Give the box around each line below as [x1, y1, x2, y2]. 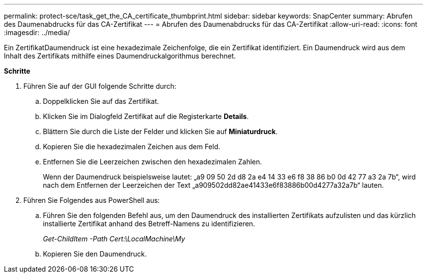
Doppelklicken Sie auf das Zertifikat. [43, 97, 159, 105]
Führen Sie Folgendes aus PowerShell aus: [23, 196, 160, 204]
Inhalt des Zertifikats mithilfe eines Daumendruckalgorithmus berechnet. [4, 52, 236, 60]
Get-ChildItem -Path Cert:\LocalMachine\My [43, 235, 185, 243]
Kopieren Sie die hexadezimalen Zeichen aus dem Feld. [43, 142, 220, 151]
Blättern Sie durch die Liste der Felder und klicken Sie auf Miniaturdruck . [43, 127, 278, 136]
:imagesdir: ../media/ [4, 28, 70, 37]
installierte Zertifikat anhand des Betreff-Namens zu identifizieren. [43, 219, 255, 228]
